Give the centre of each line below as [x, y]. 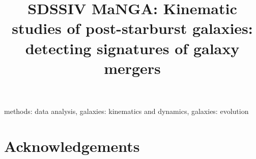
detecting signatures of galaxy [132, 48]
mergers [132, 68]
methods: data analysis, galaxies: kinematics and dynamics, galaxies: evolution [126, 111]
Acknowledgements [72, 146]
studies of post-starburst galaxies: [132, 28]
